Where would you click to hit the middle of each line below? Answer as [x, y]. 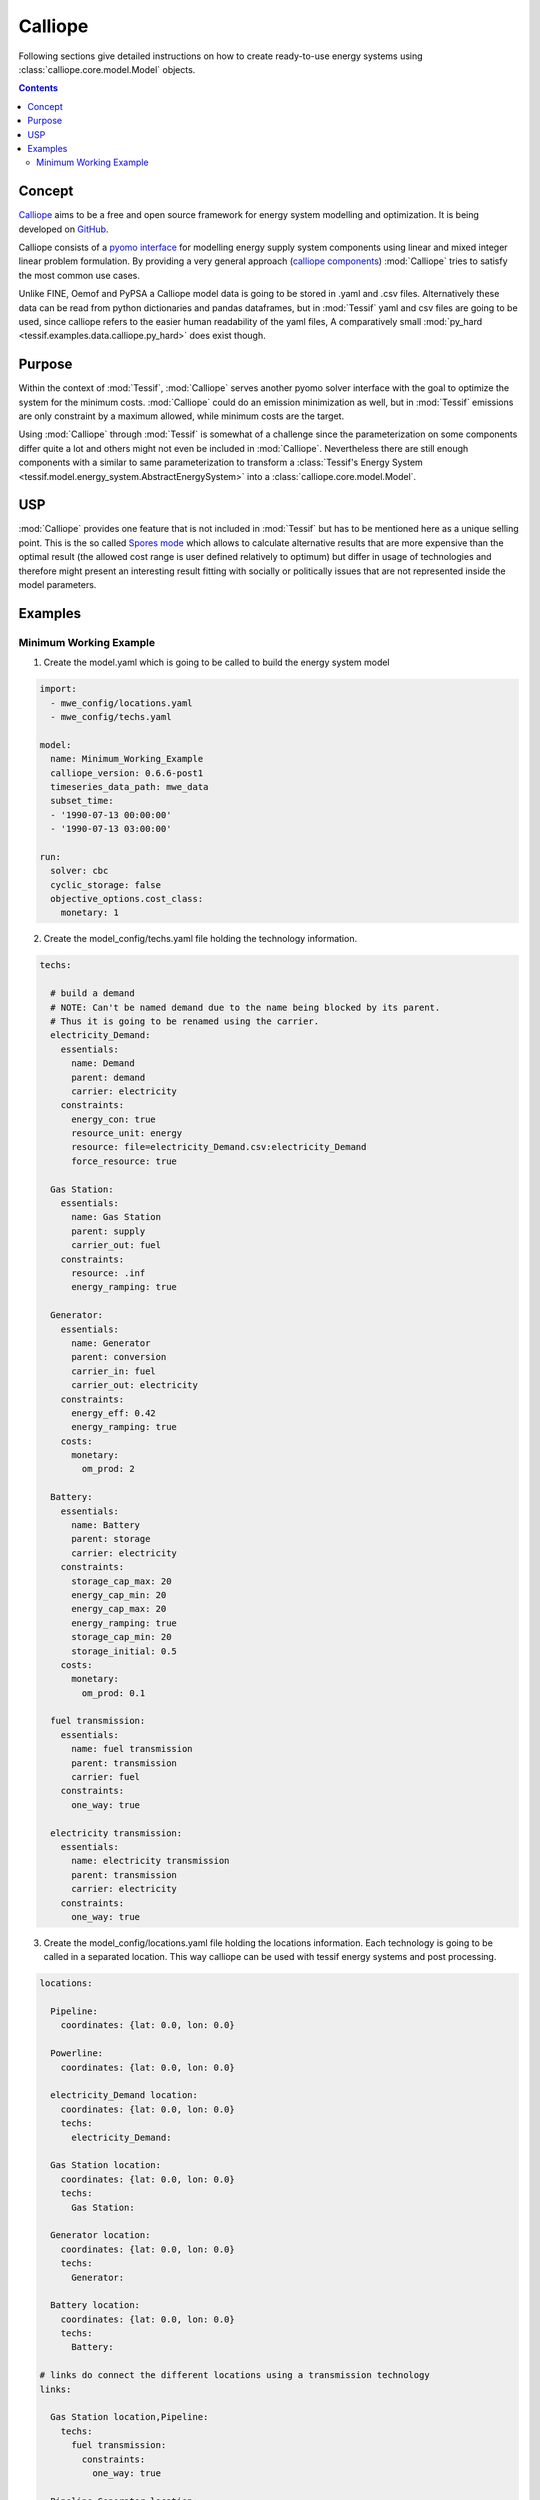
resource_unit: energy [127, 1133]
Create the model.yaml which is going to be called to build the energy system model [216, 662]
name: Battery [105, 1525]
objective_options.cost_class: [127, 899]
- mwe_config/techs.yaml [111, 716]
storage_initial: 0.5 [124, 1651]
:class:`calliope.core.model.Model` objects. [107, 69]
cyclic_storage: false [106, 884]
